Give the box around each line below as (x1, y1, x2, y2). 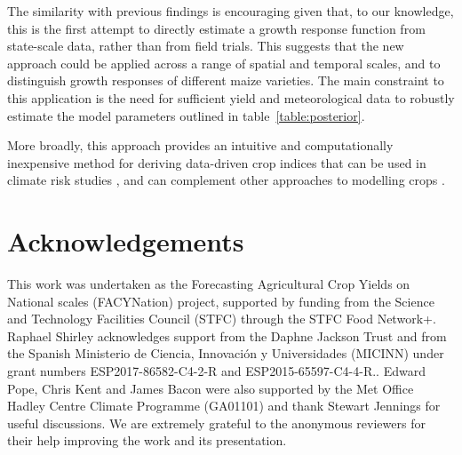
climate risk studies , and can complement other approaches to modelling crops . (7, 171, 445, 189)
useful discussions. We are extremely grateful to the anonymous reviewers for (7, 413, 426, 432)
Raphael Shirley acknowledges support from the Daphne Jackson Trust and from (7, 326, 447, 345)
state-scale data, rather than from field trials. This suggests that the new (7, 36, 404, 55)
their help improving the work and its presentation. (7, 431, 287, 450)
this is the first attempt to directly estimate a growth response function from (7, 19, 426, 37)
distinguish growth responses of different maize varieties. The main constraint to (7, 71, 444, 90)
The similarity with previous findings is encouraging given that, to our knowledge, (7, 2, 454, 20)
